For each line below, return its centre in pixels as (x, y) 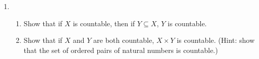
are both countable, (124, 40)
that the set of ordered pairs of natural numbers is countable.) (121, 50)
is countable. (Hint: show (216, 40)
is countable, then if (104, 23)
